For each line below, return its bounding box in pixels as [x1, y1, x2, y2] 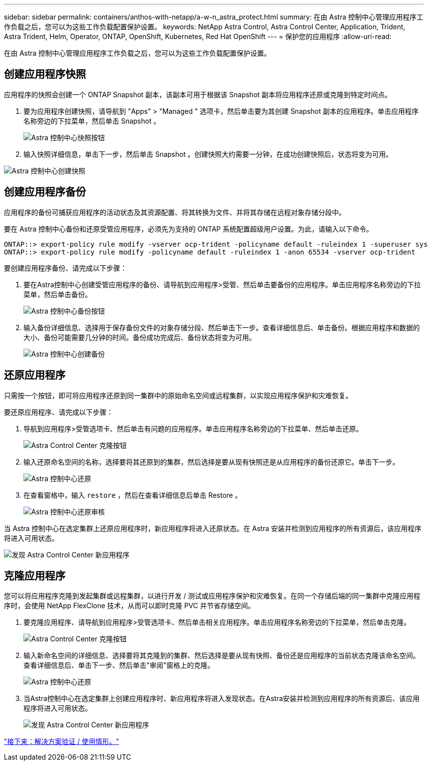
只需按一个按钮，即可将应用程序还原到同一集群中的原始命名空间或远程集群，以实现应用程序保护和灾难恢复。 [4, 391, 352, 400]
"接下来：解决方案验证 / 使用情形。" [4, 737, 119, 746]
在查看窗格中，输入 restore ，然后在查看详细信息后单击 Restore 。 [23, 490, 242, 499]
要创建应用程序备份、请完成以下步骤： [4, 263, 127, 272]
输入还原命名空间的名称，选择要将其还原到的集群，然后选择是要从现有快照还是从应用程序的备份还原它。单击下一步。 [23, 457, 399, 466]
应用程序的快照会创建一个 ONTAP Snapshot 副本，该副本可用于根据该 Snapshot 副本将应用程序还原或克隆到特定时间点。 [4, 90, 392, 99]
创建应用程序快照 [4, 68, 86, 81]
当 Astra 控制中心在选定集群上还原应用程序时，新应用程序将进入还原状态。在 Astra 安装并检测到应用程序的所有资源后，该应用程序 [4, 524, 422, 532]
